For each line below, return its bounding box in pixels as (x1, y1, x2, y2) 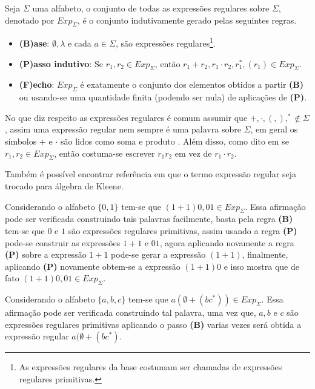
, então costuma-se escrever (54, 146, 155, 159)
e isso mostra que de (224, 260, 299, 272)
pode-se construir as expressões (5, 236, 121, 249)
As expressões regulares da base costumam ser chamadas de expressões (19, 361, 282, 373)
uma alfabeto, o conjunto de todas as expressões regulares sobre (32, 2, 270, 14)
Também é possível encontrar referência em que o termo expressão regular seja (5, 168, 296, 180)
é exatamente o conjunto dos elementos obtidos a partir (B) (80, 78, 304, 91)
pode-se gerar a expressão (111, 248, 206, 261)
